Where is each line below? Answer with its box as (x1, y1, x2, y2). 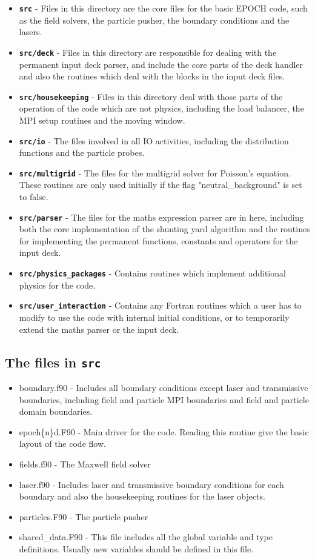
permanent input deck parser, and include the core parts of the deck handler (19, 58, 303, 70)
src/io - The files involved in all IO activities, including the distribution (19, 134, 289, 147)
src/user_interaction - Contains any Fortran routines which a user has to (19, 299, 302, 312)
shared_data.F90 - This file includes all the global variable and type (19, 531, 273, 543)
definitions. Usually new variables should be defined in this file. (19, 542, 254, 555)
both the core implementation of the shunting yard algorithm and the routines (19, 223, 310, 235)
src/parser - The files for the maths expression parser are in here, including (19, 210, 304, 223)
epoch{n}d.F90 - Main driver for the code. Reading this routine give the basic (19, 425, 309, 438)
